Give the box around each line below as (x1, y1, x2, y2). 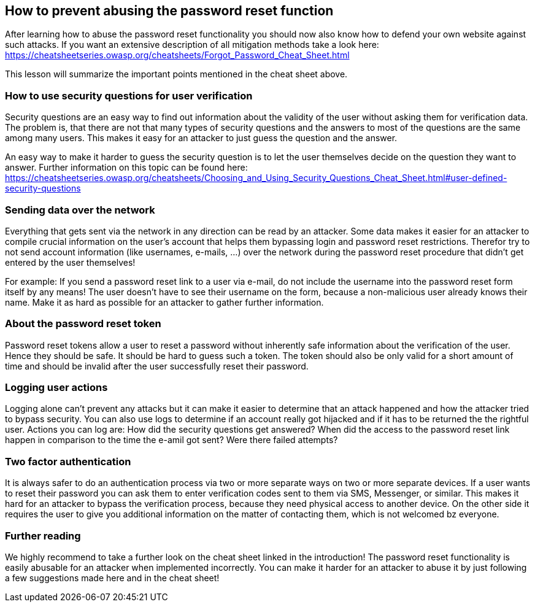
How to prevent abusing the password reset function (5, 3, 334, 18)
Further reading (5, 529, 81, 542)
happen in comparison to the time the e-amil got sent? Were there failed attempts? (5, 435, 338, 446)
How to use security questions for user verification (5, 89, 253, 102)
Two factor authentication (5, 455, 131, 468)
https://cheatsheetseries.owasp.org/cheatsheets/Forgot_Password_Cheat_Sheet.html (5, 50, 350, 61)
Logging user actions (5, 381, 108, 394)
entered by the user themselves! (5, 257, 136, 268)
